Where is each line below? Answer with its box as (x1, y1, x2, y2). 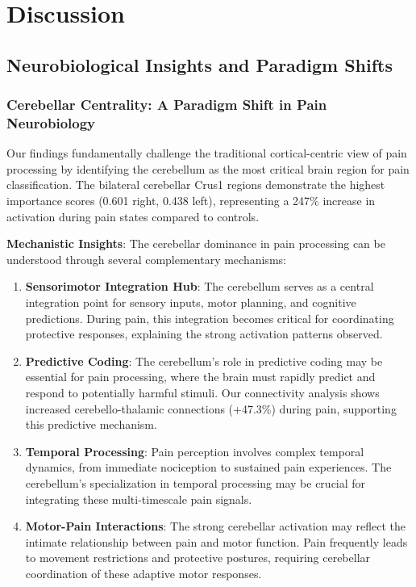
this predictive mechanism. (25, 416, 157, 433)
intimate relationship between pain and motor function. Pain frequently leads (25, 533, 408, 550)
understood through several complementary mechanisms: (6, 250, 286, 267)
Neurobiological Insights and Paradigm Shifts (6, 52, 393, 77)
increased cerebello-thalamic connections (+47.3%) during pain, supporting (25, 400, 397, 417)
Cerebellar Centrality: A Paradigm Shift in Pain (6, 94, 327, 115)
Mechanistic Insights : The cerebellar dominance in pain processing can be (6, 235, 385, 252)
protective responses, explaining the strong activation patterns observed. (25, 325, 383, 342)
